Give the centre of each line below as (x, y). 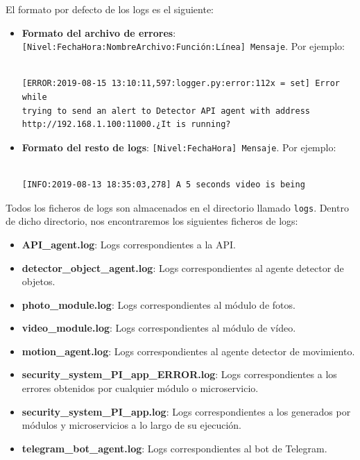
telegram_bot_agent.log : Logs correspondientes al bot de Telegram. (174, 448)
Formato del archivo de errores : (99, 32)
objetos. (38, 281)
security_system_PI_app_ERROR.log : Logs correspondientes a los (179, 374)
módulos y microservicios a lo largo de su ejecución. (131, 425)
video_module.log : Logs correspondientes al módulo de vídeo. (159, 328)
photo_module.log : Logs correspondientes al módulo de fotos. (158, 304)
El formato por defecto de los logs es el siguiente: (110, 9)
